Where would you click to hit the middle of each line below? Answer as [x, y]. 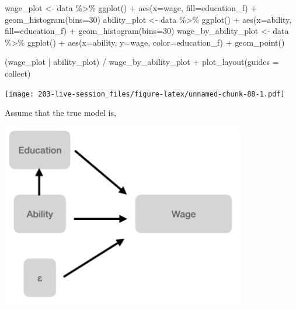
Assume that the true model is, [60, 113]
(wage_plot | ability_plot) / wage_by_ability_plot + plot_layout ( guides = [142, 62]
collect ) [18, 73]
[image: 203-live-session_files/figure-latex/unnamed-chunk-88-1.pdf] [145, 94]
